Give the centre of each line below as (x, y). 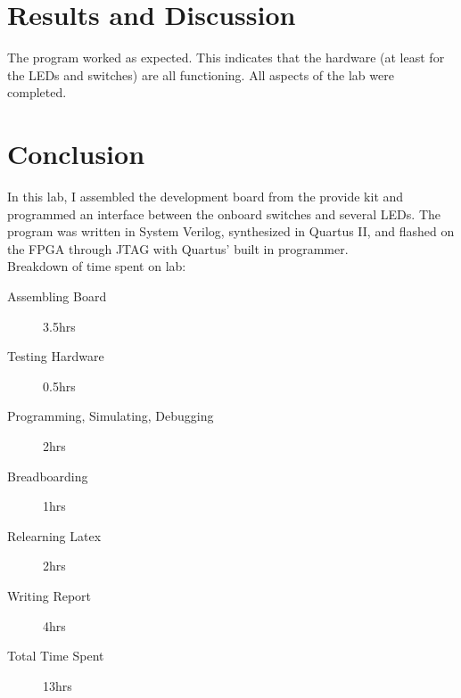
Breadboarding (48, 476)
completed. (37, 92)
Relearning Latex (54, 535)
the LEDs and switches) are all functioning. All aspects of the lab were (201, 74)
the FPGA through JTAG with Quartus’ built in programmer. (178, 248)
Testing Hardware (56, 356)
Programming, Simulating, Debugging (111, 416)
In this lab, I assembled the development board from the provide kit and (206, 197)
